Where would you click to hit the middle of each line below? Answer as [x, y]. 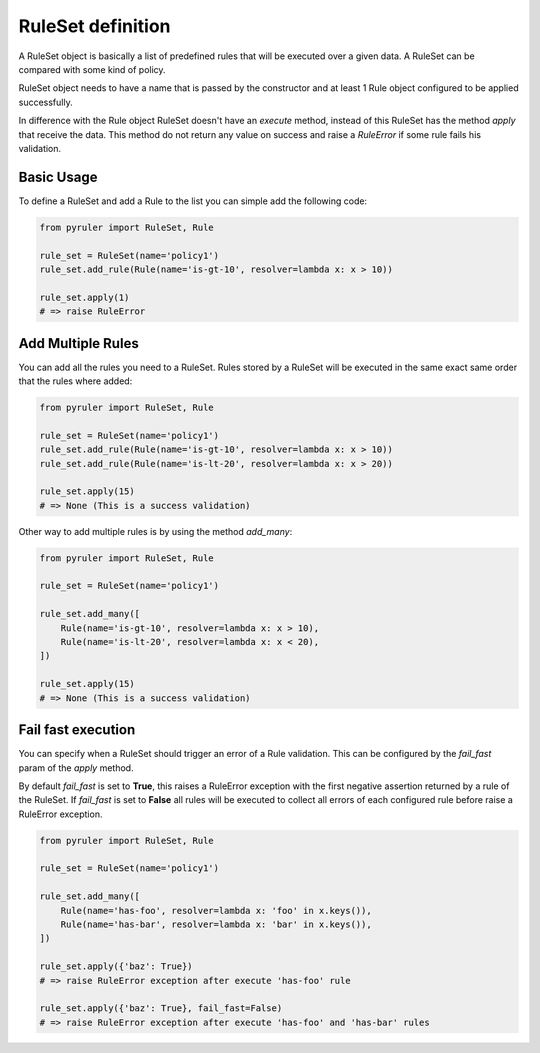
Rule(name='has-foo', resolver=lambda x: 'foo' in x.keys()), [216, 910]
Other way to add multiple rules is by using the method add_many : [155, 531]
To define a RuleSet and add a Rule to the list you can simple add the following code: [193, 201]
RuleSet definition [94, 26]
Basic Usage [58, 176]
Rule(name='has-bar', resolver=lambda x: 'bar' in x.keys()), [216, 924]
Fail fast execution [77, 730]
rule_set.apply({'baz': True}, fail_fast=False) [161, 1008]
